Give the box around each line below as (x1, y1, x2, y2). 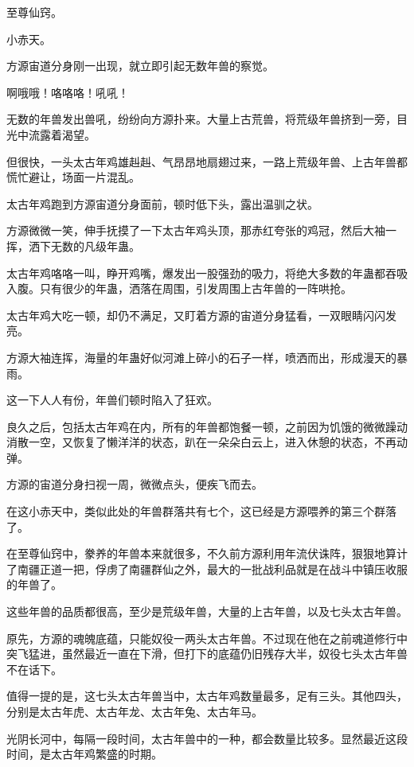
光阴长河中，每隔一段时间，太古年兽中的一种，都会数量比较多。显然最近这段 (6, 730, 408, 746)
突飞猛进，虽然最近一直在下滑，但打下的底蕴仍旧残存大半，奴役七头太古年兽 (6, 645, 408, 662)
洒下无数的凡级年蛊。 (28, 237, 140, 254)
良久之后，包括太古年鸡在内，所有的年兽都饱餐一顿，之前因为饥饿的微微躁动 (6, 418, 408, 434)
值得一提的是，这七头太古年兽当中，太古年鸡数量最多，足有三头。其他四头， (6, 687, 408, 704)
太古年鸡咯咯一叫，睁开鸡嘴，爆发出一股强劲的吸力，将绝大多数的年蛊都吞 (6, 264, 396, 281)
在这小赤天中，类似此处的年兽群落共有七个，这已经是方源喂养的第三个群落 (6, 503, 396, 520)
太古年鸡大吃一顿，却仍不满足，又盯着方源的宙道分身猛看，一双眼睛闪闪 (6, 306, 385, 323)
